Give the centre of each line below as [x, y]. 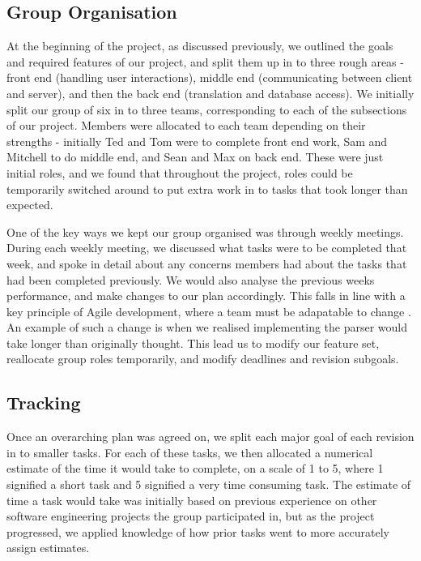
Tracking [44, 403]
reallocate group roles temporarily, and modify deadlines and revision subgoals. [203, 359]
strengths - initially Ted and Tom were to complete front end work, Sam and [197, 141]
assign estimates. [48, 548]
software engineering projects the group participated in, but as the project [191, 516]
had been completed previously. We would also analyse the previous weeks [191, 279]
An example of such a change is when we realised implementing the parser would [207, 327]
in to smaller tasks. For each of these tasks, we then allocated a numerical [190, 452]
